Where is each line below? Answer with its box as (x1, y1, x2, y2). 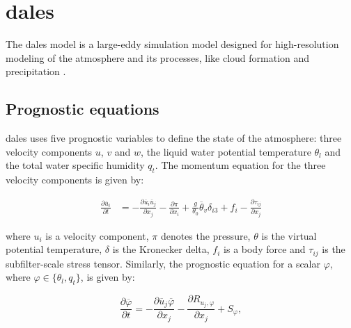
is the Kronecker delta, (112, 242, 210, 256)
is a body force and (224, 242, 306, 256)
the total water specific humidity (6, 158, 145, 172)
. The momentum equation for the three (155, 158, 326, 172)
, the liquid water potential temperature (141, 144, 311, 158)
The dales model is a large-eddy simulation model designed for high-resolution (6, 37, 339, 51)
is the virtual (261, 228, 317, 243)
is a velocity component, (45, 228, 149, 243)
